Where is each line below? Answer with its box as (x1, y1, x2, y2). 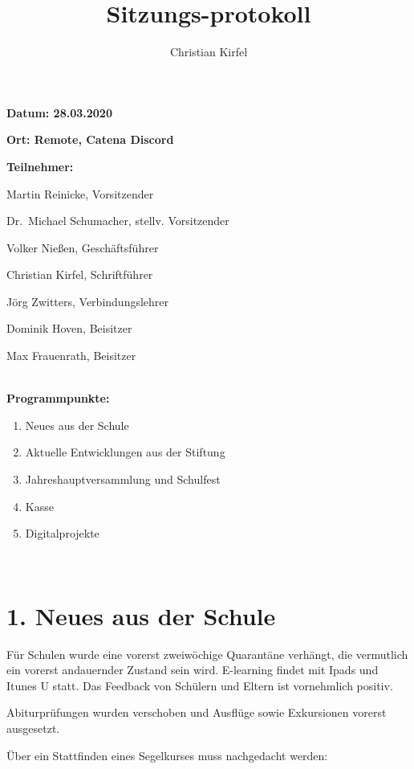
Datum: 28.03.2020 (6, 104, 112, 121)
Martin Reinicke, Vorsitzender (6, 185, 154, 202)
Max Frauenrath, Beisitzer (6, 347, 136, 364)
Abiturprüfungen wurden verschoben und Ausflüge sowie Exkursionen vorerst (6, 704, 387, 721)
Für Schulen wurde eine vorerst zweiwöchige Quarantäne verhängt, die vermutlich (6, 645, 408, 662)
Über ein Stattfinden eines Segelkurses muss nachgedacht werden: (6, 747, 328, 763)
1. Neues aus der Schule (6, 599, 276, 632)
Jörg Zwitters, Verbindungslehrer (6, 292, 169, 309)
